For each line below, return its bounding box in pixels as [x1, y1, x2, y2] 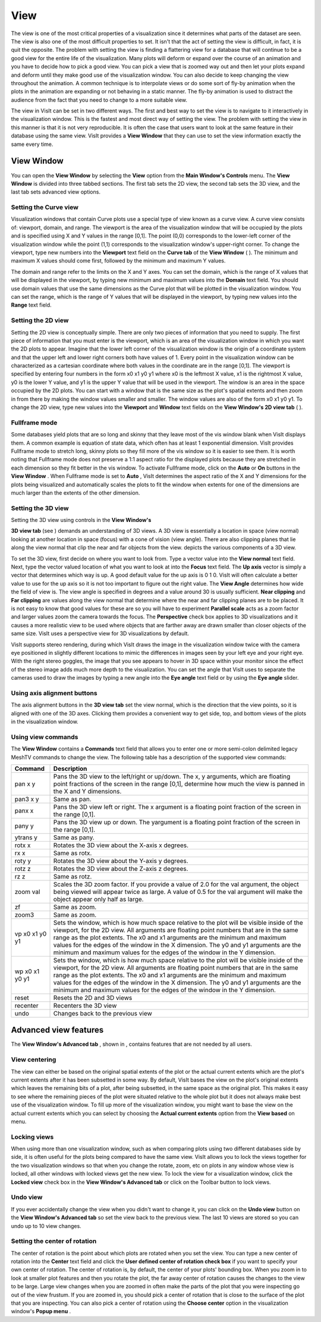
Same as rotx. [53, 849, 92, 857]
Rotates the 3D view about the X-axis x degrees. [53, 841, 189, 849]
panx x [14, 807, 34, 815]
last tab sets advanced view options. [11, 188, 101, 196]
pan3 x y [14, 795, 39, 803]
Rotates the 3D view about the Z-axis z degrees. [53, 864, 188, 873]
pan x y [14, 780, 36, 788]
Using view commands [11, 733, 78, 741]
